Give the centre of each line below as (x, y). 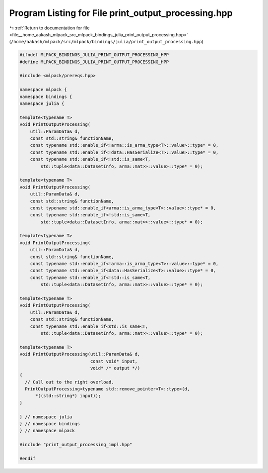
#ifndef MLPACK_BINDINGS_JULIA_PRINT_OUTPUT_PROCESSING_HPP (94, 55)
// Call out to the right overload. (69, 382)
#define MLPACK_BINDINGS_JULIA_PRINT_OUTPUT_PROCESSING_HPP (94, 62)
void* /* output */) (115, 368)
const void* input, (114, 361)
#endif (28, 458)
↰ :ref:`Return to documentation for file (49, 28)
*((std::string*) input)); (68, 396)
